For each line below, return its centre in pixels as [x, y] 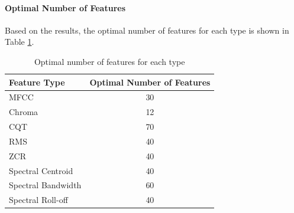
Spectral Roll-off [38, 200]
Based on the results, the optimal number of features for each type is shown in [147, 30]
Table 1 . [20, 42]
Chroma [24, 112]
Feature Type [37, 82]
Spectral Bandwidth [45, 185]
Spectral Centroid [41, 170]
